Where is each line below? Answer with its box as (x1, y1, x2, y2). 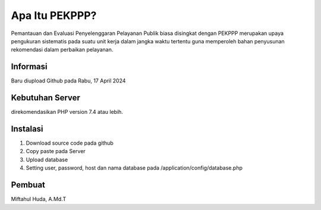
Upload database (26, 156, 68, 163)
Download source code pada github (26, 139, 114, 147)
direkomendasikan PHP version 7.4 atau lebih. (11, 109, 123, 116)
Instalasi (11, 123, 44, 133)
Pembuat (11, 180, 46, 190)
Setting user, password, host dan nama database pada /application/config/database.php (26, 164, 243, 171)
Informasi (11, 62, 48, 72)
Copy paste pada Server (26, 148, 86, 155)
